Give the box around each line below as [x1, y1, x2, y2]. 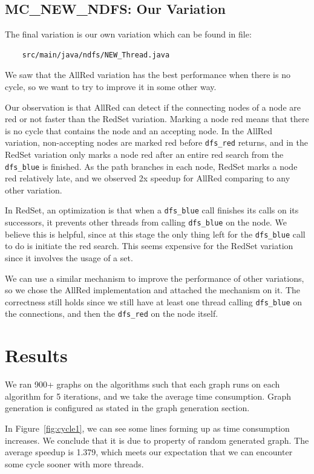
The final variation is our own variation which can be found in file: [5, 28, 252, 41]
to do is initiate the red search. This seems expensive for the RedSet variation [5, 239, 293, 252]
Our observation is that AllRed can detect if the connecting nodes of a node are [5, 100, 301, 113]
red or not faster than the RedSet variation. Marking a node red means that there [5, 112, 309, 125]
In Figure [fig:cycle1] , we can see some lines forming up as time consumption [5, 422, 290, 435]
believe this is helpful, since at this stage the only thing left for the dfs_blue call [5, 227, 306, 240]
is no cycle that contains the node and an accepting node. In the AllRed [5, 124, 273, 137]
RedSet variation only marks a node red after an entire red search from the [5, 148, 284, 161]
